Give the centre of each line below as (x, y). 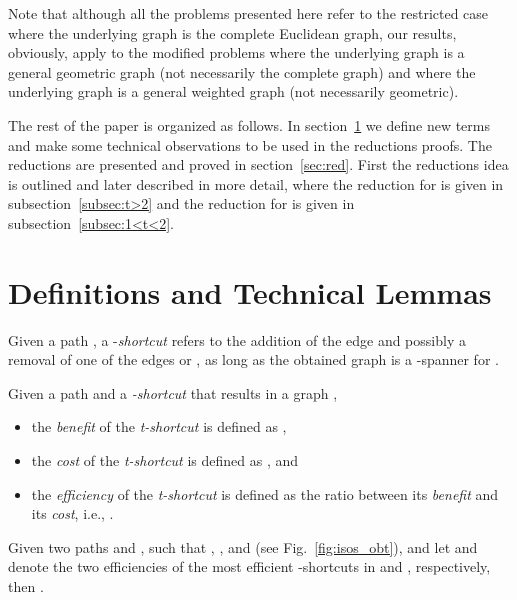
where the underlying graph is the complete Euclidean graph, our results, (232, 32)
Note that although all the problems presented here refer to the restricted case (248, 13)
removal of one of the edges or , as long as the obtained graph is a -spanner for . (253, 359)
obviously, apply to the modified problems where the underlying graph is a (236, 52)
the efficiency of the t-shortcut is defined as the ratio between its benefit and (265, 493)
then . (26, 586)
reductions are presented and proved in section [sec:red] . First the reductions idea (258, 164)
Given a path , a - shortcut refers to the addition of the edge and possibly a (237, 339)
